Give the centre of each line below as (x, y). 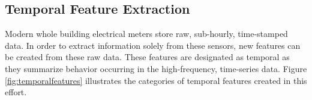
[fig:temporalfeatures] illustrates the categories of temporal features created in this (156, 80)
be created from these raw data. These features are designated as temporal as (147, 57)
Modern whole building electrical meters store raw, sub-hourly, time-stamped (146, 34)
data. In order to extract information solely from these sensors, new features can (153, 45)
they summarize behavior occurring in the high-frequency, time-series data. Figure (156, 68)
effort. (16, 92)
